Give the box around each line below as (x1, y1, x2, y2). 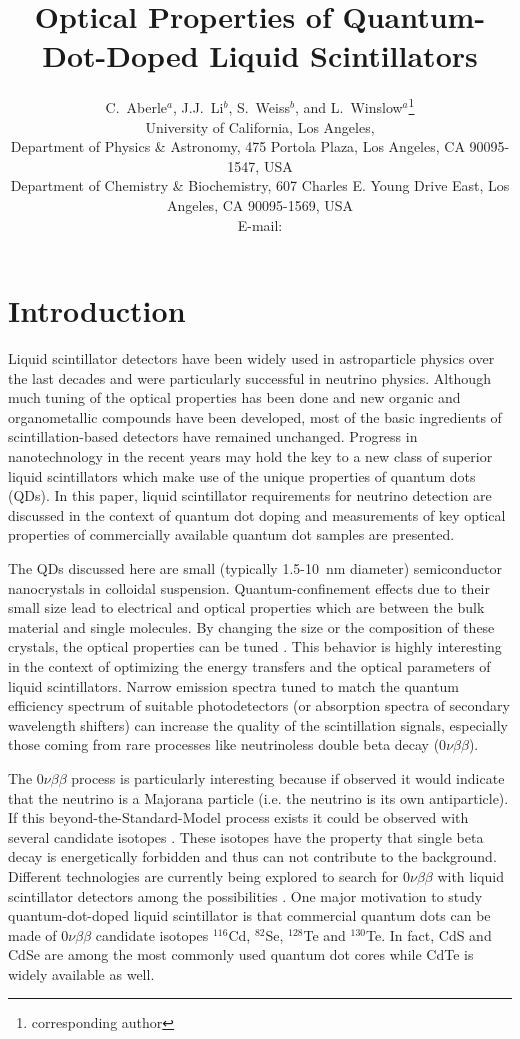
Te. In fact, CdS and (366, 924, 492, 945)
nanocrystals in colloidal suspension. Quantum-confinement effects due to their (8, 577, 490, 598)
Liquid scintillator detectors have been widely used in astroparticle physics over (8, 348, 495, 369)
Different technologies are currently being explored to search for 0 (8, 865, 410, 886)
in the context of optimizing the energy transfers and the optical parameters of (8, 655, 491, 676)
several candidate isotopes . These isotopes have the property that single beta (8, 826, 484, 847)
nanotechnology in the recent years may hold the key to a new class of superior (8, 446, 493, 467)
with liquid (437, 865, 504, 886)
